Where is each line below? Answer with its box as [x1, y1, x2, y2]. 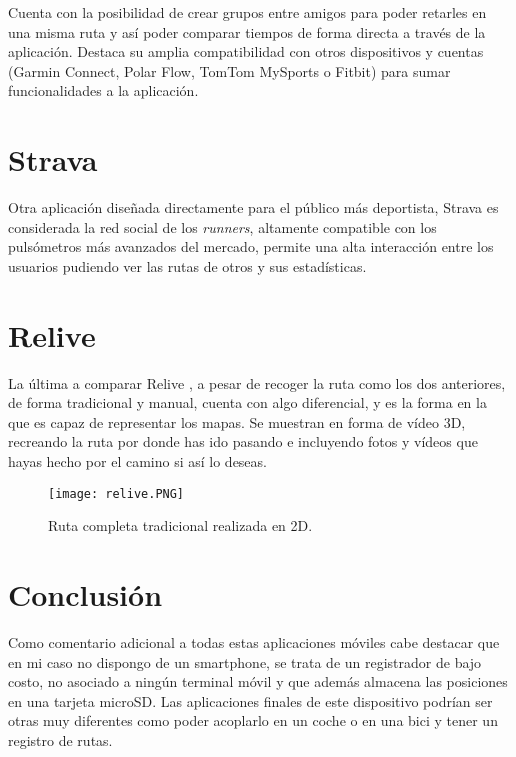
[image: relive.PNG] [48, 486, 185, 501]
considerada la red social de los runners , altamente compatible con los [8, 216, 437, 237]
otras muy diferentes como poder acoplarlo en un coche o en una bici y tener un [8, 710, 498, 731]
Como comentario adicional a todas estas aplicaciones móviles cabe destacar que [8, 631, 500, 652]
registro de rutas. [8, 729, 113, 750]
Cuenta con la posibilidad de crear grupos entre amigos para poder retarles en [8, 2, 487, 22]
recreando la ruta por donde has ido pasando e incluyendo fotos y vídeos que [8, 431, 478, 452]
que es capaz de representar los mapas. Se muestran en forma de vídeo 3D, [8, 411, 466, 432]
